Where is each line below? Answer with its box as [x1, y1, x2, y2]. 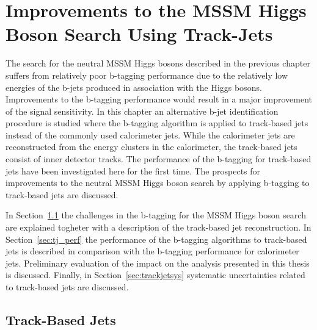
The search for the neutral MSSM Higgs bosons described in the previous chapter [5, 57, 310, 70]
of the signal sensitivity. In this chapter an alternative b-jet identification [5, 104, 279, 117]
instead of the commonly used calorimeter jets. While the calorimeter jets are [5, 128, 295, 141]
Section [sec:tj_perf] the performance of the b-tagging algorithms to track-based [5, 232, 307, 245]
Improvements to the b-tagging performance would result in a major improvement [5, 93, 313, 106]
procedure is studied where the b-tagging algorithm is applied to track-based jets [5, 117, 308, 129]
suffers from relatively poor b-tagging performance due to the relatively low [5, 68, 288, 81]
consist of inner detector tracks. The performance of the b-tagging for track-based [5, 152, 312, 165]
